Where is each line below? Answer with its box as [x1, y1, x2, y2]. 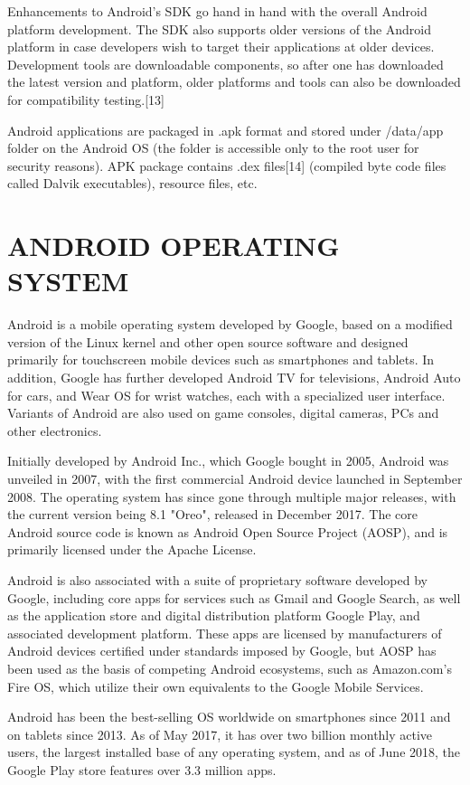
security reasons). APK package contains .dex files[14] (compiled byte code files [7, 156, 446, 175]
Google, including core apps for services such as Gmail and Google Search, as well [7, 588, 461, 607]
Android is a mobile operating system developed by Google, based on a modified [7, 315, 453, 334]
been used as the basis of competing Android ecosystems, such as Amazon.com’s [7, 658, 452, 677]
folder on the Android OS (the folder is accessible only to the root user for [7, 138, 419, 157]
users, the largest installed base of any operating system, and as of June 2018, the [7, 742, 461, 761]
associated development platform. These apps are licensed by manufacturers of [7, 623, 442, 642]
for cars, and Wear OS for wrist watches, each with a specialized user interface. [7, 385, 446, 404]
